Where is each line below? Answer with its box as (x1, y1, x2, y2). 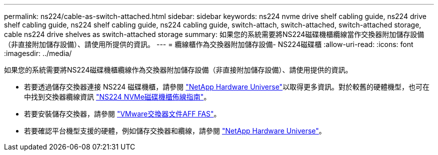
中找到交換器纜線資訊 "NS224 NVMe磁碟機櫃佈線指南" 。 (24, 92, 211, 101)
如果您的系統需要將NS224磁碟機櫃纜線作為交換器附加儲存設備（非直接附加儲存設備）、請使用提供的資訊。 (4, 65, 352, 74)
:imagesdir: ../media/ (4, 49, 72, 57)
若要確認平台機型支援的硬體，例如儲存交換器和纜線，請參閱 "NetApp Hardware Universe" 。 (24, 126, 326, 135)
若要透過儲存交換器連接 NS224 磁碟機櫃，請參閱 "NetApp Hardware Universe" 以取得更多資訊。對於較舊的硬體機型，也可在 (24, 82, 430, 91)
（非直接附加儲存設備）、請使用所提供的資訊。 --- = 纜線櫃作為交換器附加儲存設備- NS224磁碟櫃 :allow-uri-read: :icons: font (4, 40, 413, 48)
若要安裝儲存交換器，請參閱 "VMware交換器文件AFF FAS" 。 (24, 109, 221, 118)
